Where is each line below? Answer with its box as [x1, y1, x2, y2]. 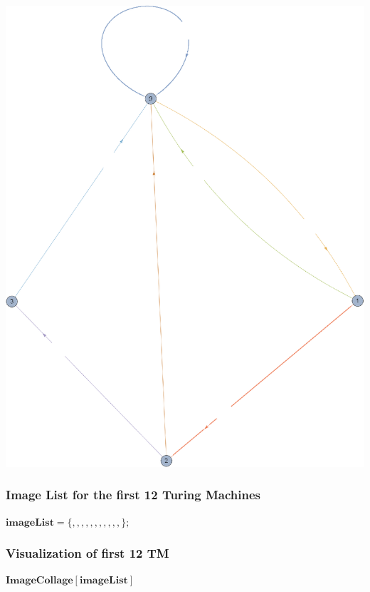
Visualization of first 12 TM [6, 544, 169, 562]
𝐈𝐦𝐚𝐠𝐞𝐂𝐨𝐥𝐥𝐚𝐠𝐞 [6, 576, 73, 586]
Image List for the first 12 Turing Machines [6, 486, 260, 504]
